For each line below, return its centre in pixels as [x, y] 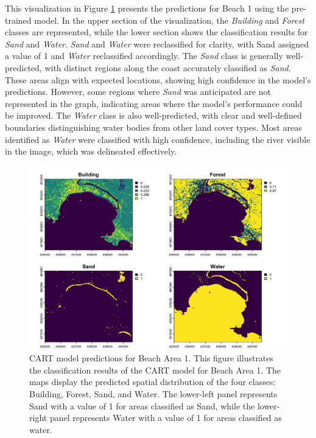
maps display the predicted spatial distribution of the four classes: [153, 382]
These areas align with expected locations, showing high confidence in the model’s [158, 79]
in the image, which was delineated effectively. [91, 151]
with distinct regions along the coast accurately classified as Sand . [168, 67]
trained [18, 20]
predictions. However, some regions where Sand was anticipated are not [138, 92]
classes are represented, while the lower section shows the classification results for [156, 32]
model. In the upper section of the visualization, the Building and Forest [169, 20]
